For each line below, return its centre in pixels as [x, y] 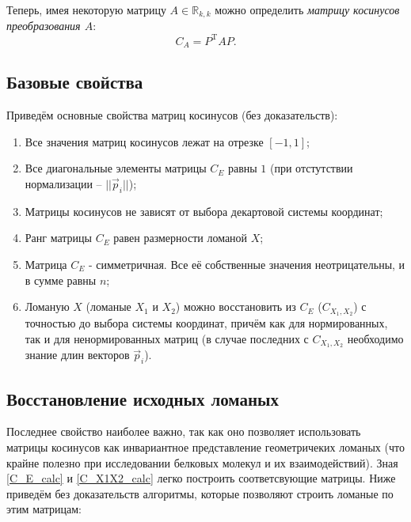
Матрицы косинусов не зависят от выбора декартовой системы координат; [204, 211]
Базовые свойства [75, 82]
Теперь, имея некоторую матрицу [86, 9]
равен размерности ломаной [181, 238]
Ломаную [47, 306]
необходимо [375, 338]
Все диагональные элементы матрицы [116, 168]
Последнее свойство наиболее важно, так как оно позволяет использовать [184, 431]
